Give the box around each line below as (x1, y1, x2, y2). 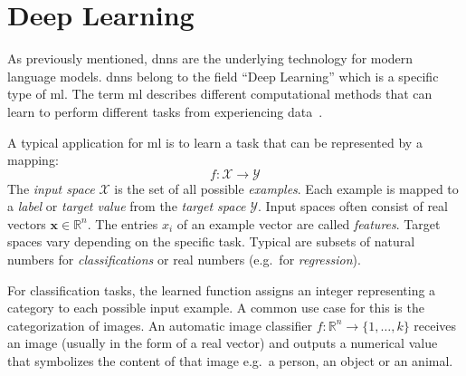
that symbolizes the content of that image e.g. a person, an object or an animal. (7, 352, 453, 371)
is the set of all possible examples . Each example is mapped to (114, 178, 459, 198)
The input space (7, 178, 95, 198)
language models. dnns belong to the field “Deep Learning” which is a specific (7, 66, 439, 85)
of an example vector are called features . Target (176, 214, 441, 233)
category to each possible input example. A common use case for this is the (7, 298, 424, 317)
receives (414, 315, 457, 334)
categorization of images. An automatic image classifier (7, 315, 313, 334)
